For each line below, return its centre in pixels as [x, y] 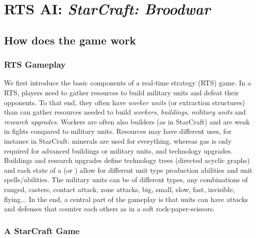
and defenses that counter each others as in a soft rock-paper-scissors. [109, 209]
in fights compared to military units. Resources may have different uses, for [118, 131]
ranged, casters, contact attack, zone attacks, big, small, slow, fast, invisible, [119, 189]
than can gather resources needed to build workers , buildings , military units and [125, 112]
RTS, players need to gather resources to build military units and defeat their [122, 92]
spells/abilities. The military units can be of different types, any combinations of [126, 179]
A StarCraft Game [42, 230]
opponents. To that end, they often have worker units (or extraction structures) [125, 102]
